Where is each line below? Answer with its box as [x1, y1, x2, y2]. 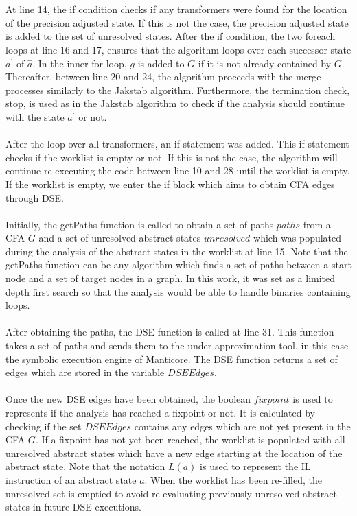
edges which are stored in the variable [5, 365, 165, 379]
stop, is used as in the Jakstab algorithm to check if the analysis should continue [5, 96, 345, 110]
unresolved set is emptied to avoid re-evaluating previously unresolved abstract [5, 486, 337, 500]
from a [303, 217, 331, 231]
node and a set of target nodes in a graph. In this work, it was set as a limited [5, 271, 336, 285]
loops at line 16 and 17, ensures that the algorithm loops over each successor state [5, 42, 352, 56]
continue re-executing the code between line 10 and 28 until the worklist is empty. [5, 163, 350, 178]
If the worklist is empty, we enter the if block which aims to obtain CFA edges [5, 176, 335, 191]
